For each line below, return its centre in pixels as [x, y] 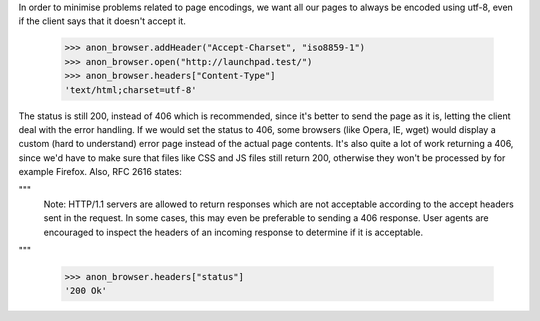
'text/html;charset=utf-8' [130, 89]
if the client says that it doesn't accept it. [102, 21]
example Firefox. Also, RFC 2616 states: [100, 172]
